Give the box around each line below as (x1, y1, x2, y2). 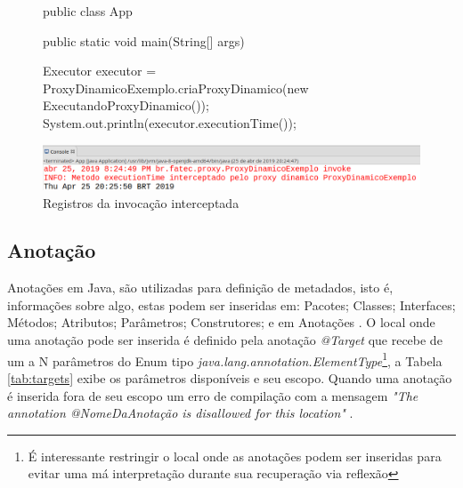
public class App (43, 2, 133, 20)
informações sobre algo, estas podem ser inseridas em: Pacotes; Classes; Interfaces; (7, 295, 456, 314)
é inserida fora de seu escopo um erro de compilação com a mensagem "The (7, 386, 418, 404)
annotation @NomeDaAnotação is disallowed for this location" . (7, 404, 353, 422)
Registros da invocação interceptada (43, 193, 240, 212)
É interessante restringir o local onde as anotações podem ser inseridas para (28, 446, 442, 465)
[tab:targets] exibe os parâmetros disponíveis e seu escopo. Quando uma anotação (7, 368, 452, 387)
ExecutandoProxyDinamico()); (43, 96, 209, 115)
